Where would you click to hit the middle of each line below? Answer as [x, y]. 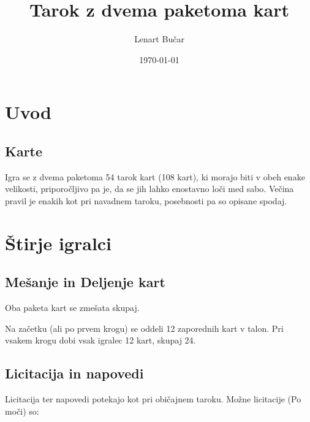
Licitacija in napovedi [74, 373]
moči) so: [22, 411]
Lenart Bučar [159, 39]
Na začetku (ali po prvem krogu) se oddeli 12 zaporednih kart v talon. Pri [144, 328]
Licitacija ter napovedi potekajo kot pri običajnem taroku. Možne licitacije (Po [153, 399]
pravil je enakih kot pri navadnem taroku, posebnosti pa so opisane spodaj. [146, 200]
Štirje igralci [59, 243]
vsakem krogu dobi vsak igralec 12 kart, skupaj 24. [100, 340]
